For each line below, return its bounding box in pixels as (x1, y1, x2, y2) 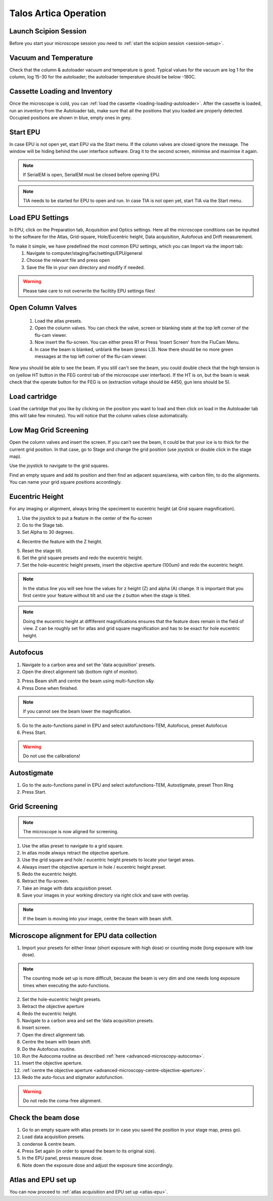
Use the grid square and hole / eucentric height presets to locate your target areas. (22, 857, 195, 863)
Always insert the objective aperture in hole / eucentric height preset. (22, 864, 166, 870)
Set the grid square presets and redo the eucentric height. (22, 555, 144, 561)
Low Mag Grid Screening (9, 426, 88, 435)
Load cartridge (9, 392, 58, 401)
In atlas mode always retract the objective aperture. (22, 849, 129, 856)
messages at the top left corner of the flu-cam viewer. (34, 353, 147, 359)
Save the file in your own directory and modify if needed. (26, 264, 145, 270)
